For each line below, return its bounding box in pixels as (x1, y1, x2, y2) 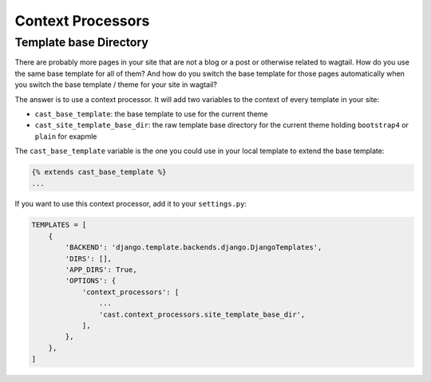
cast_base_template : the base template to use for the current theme (34, 108, 269, 119)
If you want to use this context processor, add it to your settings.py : (14, 199, 247, 209)
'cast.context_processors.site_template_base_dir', (98, 309, 306, 319)
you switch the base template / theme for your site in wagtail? (14, 80, 217, 89)
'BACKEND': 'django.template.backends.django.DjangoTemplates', (65, 243, 322, 252)
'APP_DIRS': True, (65, 266, 137, 274)
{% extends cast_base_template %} (31, 167, 167, 177)
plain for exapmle (34, 132, 97, 141)
